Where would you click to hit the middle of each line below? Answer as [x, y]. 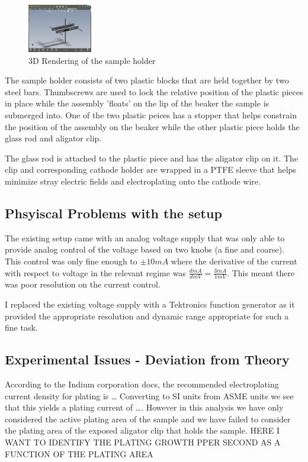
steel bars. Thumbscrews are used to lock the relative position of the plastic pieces [154, 91]
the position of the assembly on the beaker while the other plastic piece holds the [152, 126]
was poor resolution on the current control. [83, 284]
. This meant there [261, 272]
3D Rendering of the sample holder [92, 60]
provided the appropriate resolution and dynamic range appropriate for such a [147, 316]
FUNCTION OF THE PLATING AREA [79, 453]
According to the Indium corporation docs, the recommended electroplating [142, 384]
